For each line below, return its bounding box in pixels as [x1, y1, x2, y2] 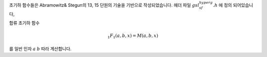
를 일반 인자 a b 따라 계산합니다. [9, 46, 72, 52]
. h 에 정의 [213, 2, 232, 8]
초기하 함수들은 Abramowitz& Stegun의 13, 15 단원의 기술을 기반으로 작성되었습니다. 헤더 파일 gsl [9, 2, 200, 8]
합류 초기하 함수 [9, 20, 40, 26]
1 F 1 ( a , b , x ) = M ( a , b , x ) [107, 33, 158, 39]
